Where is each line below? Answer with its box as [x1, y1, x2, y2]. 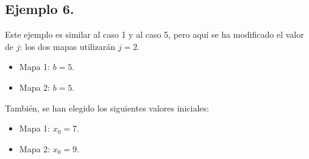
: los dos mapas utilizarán [20, 40, 116, 52]
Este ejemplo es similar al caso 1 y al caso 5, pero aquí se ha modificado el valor [5, 28, 304, 41]
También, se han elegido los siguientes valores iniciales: [5, 101, 209, 114]
